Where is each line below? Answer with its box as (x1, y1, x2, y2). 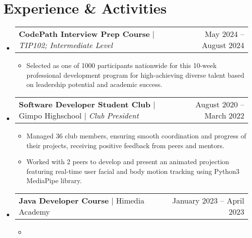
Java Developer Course (18, 194, 109, 206)
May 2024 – (204, 28, 244, 40)
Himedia (116, 194, 145, 206)
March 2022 (204, 109, 244, 121)
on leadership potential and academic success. (26, 79, 163, 89)
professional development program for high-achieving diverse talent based (26, 69, 245, 80)
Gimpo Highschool (18, 109, 82, 121)
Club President (89, 109, 139, 121)
